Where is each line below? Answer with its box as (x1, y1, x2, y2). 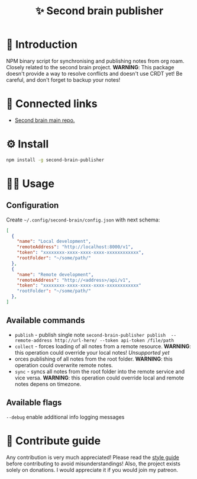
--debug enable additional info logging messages (6, 413, 125, 420)
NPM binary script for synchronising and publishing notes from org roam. (6, 57, 185, 65)
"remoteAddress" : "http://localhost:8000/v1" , (17, 244, 134, 250)
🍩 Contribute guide (6, 434, 101, 448)
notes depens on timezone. (14, 380, 82, 387)
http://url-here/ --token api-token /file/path (54, 337, 175, 343)
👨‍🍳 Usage (6, 176, 55, 190)
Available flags (6, 398, 62, 408)
